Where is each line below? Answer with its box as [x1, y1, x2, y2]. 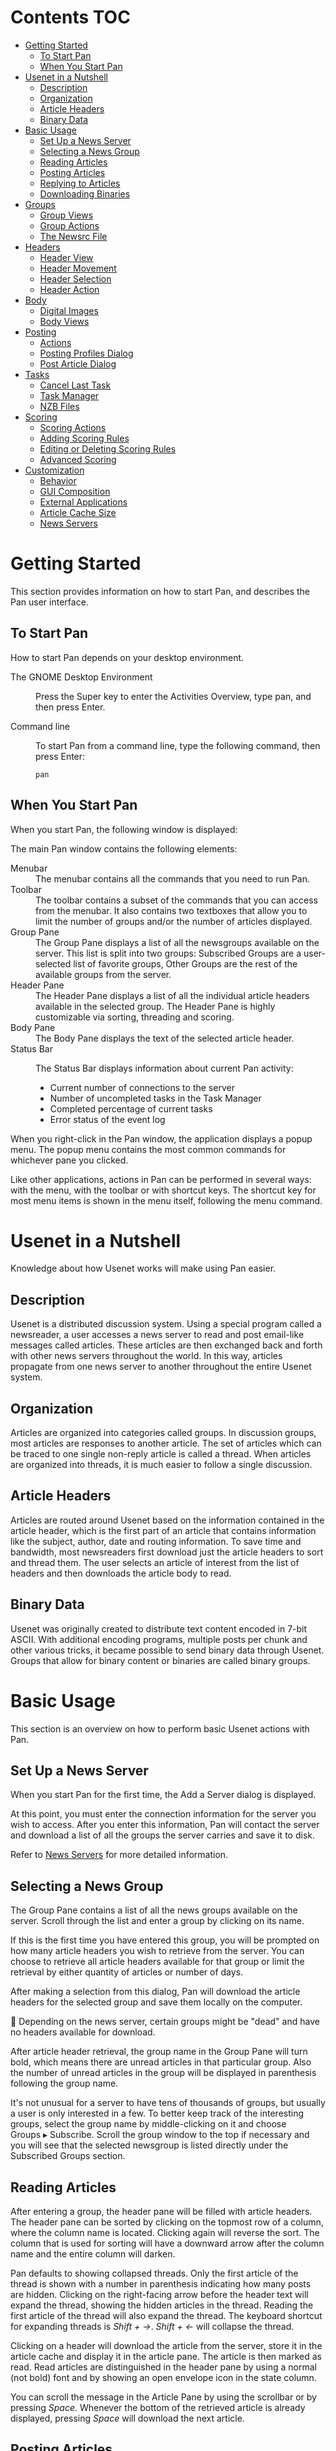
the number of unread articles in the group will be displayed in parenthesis [10, 2067, 317, 2079]
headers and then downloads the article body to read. [10, 1567, 232, 1579]
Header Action [39, 283, 100, 295]
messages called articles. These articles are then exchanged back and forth [10, 1339, 323, 1351]
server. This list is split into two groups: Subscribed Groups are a [35, 947, 302, 959]
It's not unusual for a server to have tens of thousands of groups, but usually [10, 2097, 326, 2109]
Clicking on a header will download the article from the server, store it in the [10, 2340, 323, 2352]
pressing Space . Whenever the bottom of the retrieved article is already [10, 2402, 306, 2414]
